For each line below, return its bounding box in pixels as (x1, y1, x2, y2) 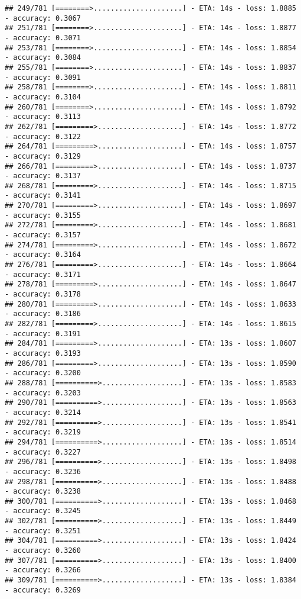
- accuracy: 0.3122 (5, 132, 81, 141)
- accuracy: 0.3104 (5, 92, 81, 101)
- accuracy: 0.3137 (5, 172, 81, 181)
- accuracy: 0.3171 (5, 270, 81, 279)
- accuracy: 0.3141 (5, 191, 81, 200)
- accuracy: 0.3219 (5, 428, 81, 437)
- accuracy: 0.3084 (5, 53, 81, 62)
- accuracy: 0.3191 (5, 329, 81, 338)
